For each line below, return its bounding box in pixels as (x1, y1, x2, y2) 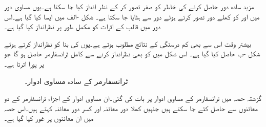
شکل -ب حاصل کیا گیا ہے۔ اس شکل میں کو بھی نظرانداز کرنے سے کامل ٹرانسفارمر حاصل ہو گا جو (4, 48, 260, 59)
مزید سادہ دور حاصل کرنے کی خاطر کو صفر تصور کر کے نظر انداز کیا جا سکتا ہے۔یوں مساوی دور (4, 1, 254, 11)
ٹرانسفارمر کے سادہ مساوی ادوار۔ (25, 75, 128, 86)
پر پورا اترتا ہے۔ (4, 58, 44, 69)
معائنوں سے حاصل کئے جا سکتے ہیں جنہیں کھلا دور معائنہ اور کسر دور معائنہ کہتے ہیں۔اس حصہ (4, 102, 258, 113)
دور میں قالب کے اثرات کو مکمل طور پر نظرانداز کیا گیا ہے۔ (4, 21, 160, 32)
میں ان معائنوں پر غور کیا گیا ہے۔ (4, 113, 94, 123)
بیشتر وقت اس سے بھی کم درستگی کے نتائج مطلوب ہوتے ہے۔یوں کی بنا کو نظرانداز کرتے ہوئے (4, 38, 251, 49)
